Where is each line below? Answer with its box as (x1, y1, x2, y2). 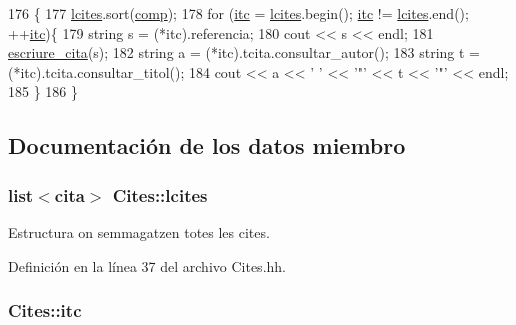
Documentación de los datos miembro (8, 130, 406, 161)
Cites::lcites (112, 182, 208, 207)
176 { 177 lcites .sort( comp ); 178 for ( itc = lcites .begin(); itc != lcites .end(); (8, 3, 469, 23)
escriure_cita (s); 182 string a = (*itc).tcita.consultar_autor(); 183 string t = (8, 42, 481, 63)
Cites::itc (8, 298, 82, 323)
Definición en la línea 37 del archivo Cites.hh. (8, 255, 286, 276)
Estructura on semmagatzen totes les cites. (8, 221, 270, 242)
